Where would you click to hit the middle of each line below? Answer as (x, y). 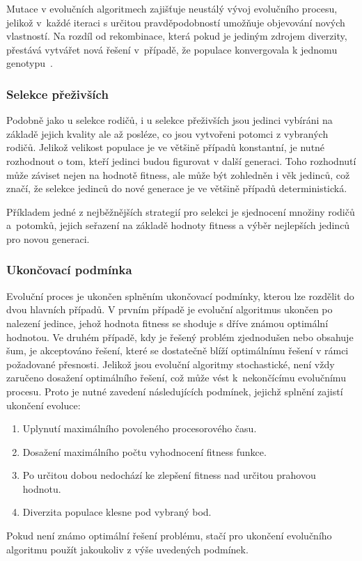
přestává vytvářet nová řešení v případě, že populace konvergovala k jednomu (172, 49)
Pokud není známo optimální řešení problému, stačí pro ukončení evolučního (169, 536)
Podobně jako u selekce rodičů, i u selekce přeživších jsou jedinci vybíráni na (170, 120)
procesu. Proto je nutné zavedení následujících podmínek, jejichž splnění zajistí (175, 391)
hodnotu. (42, 488)
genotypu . (30, 63)
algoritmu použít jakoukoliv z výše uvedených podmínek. (127, 549)
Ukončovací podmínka (69, 270)
